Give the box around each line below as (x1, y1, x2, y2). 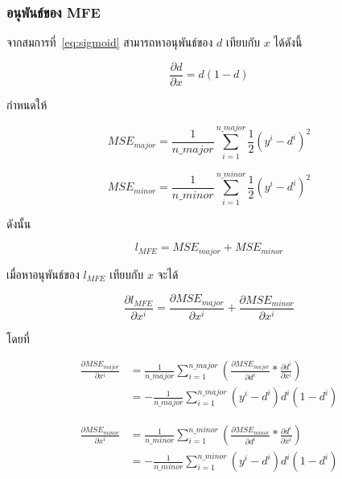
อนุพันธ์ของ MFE (6, 2, 101, 22)
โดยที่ (6, 330, 30, 346)
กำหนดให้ (6, 96, 47, 113)
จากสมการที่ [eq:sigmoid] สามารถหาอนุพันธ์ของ (6, 34, 213, 51)
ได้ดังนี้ (274, 34, 303, 51)
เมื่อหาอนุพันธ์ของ (6, 265, 80, 282)
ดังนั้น (6, 215, 31, 231)
